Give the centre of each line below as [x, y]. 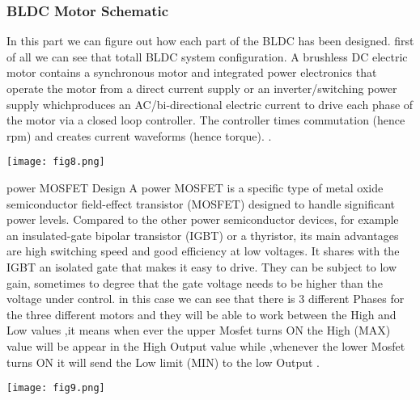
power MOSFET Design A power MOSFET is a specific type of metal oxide [195, 188]
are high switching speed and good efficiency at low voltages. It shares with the [203, 251]
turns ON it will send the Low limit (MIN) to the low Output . [163, 362]
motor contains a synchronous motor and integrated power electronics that [192, 72]
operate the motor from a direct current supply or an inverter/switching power [202, 88]
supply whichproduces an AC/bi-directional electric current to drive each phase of [210, 104]
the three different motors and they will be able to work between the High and [202, 314]
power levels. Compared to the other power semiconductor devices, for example [203, 219]
